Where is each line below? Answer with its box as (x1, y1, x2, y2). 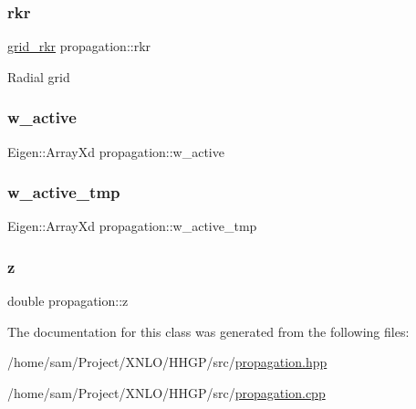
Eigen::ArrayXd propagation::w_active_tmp (7, 216, 257, 236)
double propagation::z (7, 291, 129, 310)
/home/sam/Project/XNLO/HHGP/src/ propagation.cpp (7, 383, 326, 403)
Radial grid (7, 67, 70, 86)
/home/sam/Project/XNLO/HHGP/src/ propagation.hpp (7, 352, 328, 372)
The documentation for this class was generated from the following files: (7, 321, 410, 341)
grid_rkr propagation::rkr (7, 37, 151, 56)
